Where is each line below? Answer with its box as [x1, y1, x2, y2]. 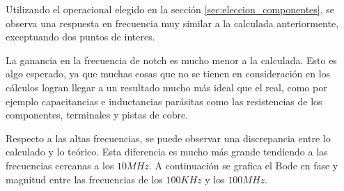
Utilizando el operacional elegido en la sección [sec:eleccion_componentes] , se [6, 2, 335, 16]
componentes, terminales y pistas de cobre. [6, 107, 189, 122]
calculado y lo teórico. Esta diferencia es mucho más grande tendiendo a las [6, 144, 328, 159]
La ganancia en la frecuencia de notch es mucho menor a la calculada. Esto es [6, 52, 337, 67]
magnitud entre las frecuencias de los [6, 171, 163, 186]
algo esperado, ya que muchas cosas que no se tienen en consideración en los [6, 66, 331, 81]
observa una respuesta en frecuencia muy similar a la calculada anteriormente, [6, 15, 339, 30]
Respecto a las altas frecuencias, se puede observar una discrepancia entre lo [6, 130, 331, 145]
